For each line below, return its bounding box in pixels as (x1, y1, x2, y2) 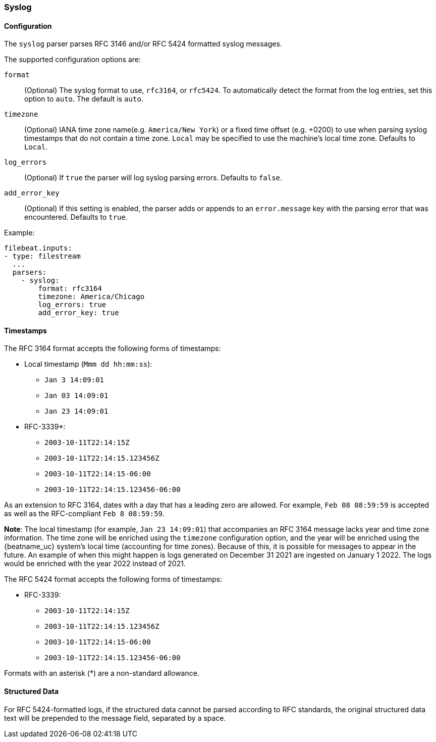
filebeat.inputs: (4, 244, 72, 253)
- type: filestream (4, 252, 81, 261)
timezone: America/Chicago (38, 292, 145, 301)
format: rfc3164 (38, 284, 102, 293)
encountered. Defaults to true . (24, 213, 128, 222)
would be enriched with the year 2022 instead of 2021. (4, 559, 186, 568)
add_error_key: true (38, 309, 119, 317)
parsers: (12, 268, 47, 277)
